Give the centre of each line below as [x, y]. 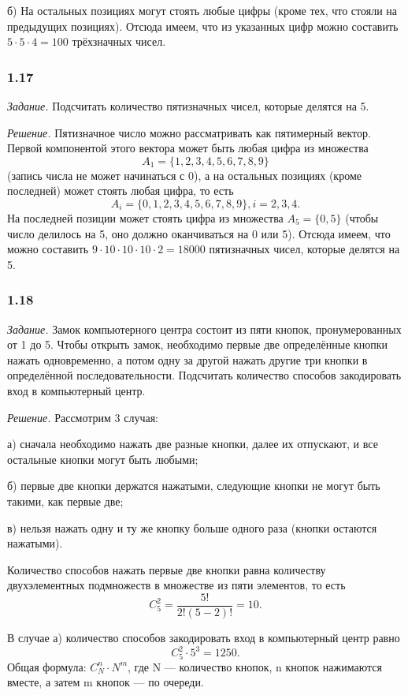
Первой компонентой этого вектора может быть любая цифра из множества [188, 148]
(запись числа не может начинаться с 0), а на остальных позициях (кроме [184, 175]
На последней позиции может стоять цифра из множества [145, 217]
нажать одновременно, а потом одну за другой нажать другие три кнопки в [187, 359]
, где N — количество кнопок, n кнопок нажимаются [255, 666]
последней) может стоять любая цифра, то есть [121, 191]
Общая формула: [47, 666]
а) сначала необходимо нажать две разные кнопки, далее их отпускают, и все [193, 444]
